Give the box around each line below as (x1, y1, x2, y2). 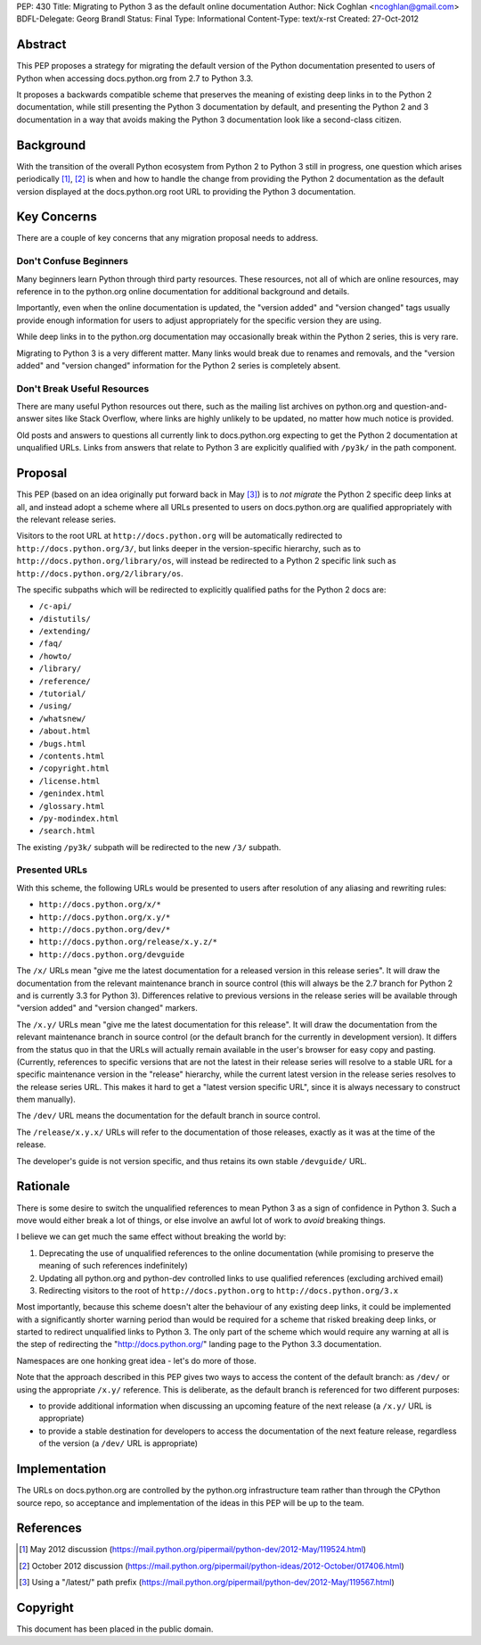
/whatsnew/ (38, 714, 86, 723)
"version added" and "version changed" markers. (16, 1003, 198, 1013)
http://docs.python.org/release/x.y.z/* (38, 937, 218, 947)
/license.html (38, 776, 101, 786)
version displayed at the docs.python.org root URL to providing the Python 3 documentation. (16, 186, 356, 196)
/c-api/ (38, 601, 73, 611)
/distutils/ (38, 614, 91, 624)
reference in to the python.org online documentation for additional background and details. (16, 285, 350, 296)
